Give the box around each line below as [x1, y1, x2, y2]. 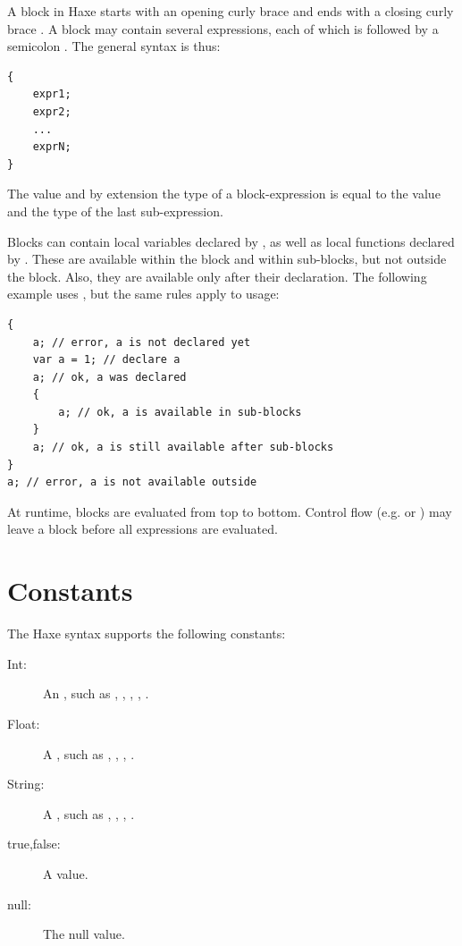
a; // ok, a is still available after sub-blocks [32, 441, 334, 454]
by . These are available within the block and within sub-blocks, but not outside [7, 249, 447, 268]
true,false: [7, 834, 61, 853]
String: [7, 774, 45, 793]
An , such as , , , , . [43, 684, 149, 703]
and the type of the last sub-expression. [7, 201, 223, 220]
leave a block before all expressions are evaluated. [7, 519, 278, 538]
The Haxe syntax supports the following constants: [7, 624, 286, 643]
